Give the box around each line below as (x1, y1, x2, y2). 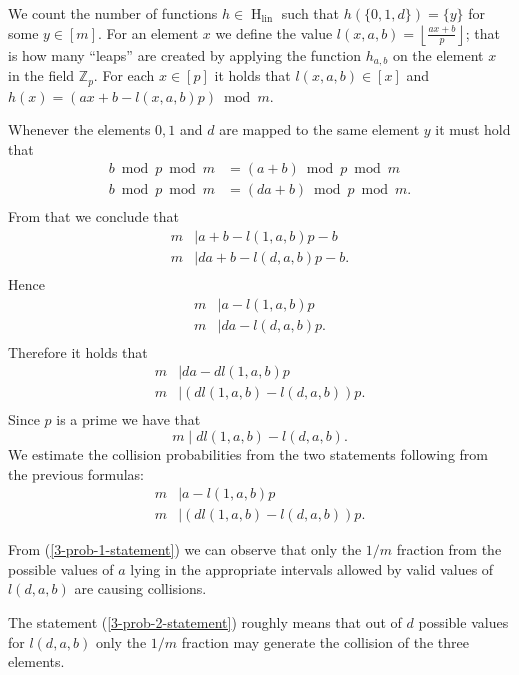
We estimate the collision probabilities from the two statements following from (8, 444, 488, 465)
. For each (93, 65, 155, 86)
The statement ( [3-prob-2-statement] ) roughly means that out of (8, 612, 402, 633)
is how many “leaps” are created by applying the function (8, 44, 361, 65)
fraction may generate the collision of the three (181, 631, 469, 652)
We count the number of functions (8, 3, 218, 23)
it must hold (435, 119, 511, 140)
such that (281, 3, 340, 23)
